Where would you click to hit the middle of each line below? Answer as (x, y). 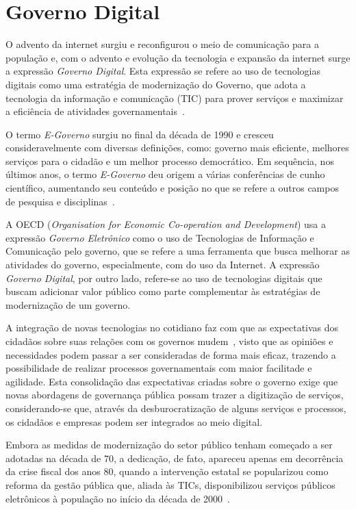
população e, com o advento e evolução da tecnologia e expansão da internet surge (178, 57)
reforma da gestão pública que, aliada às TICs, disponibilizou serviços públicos (170, 484)
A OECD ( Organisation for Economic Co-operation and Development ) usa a (166, 224)
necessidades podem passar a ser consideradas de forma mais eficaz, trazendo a (171, 354)
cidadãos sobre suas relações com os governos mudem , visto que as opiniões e (169, 341)
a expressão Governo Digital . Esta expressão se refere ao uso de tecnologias (163, 71)
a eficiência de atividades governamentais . (95, 111)
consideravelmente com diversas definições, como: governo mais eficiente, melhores (177, 148)
